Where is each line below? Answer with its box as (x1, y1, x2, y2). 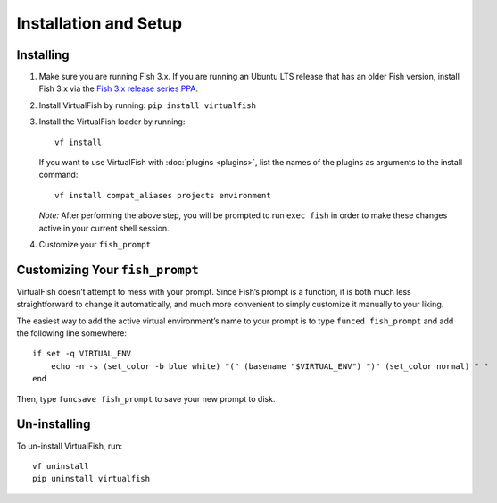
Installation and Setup (16, 13, 183, 33)
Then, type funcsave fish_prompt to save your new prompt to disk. (16, 393, 276, 404)
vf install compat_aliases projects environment (54, 190, 271, 200)
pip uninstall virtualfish (32, 474, 151, 484)
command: (38, 170, 79, 180)
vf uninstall (32, 461, 89, 471)
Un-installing (16, 416, 91, 432)
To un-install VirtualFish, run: (16, 440, 123, 451)
